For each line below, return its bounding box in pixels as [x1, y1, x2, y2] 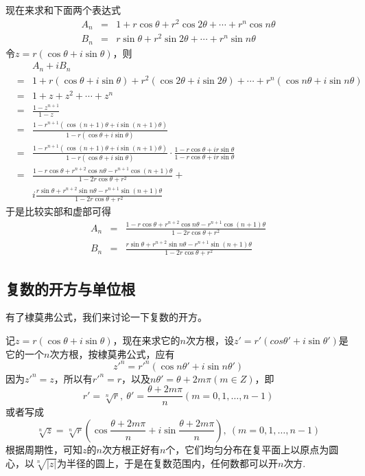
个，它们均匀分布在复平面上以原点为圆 [165, 442, 339, 456]
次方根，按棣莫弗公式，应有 [49, 346, 175, 361]
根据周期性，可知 [5, 442, 82, 456]
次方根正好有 [102, 442, 160, 456]
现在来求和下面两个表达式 [5, 3, 121, 16]
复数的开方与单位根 [5, 277, 135, 299]
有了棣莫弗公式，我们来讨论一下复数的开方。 [5, 310, 207, 324]
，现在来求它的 [113, 333, 180, 348]
